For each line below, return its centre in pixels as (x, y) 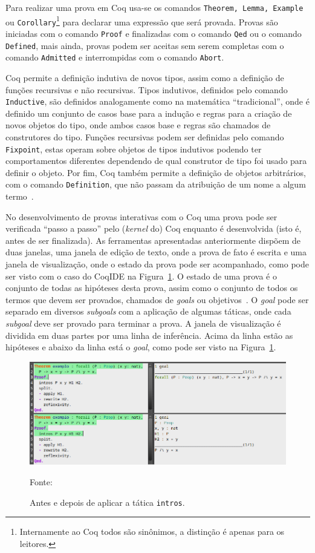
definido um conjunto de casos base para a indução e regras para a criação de (149, 113)
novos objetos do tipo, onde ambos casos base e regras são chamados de (138, 125)
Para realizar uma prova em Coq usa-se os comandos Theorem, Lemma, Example (154, 7)
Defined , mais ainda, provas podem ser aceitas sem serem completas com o (145, 45)
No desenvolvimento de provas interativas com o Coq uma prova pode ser (141, 216)
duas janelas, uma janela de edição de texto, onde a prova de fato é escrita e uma (156, 252)
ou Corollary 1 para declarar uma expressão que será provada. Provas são (142, 21)
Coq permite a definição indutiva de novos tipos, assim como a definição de (145, 77)
